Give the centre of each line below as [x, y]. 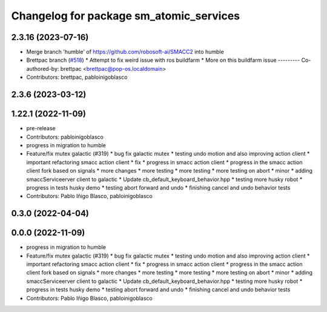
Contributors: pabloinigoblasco [65, 137]
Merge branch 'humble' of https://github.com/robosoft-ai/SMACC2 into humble [125, 52]
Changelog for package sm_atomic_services [126, 16]
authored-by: [43, 68]
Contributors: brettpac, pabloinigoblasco [77, 77]
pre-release [41, 128]
